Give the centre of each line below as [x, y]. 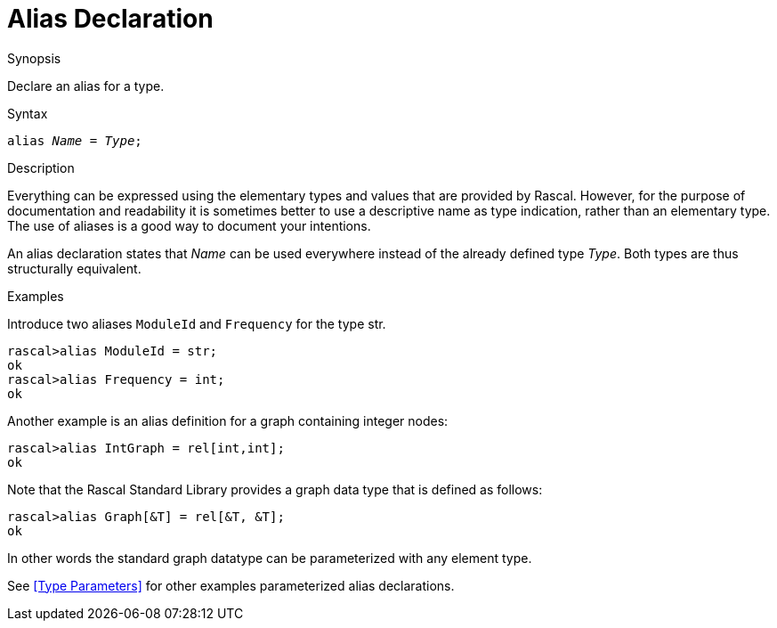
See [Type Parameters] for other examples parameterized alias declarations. [231, 585]
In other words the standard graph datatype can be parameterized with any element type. [270, 558]
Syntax [28, 113]
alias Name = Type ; [75, 140]
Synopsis [34, 58]
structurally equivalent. [74, 268]
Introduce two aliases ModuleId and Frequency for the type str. [197, 323]
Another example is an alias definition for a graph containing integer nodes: [228, 420]
